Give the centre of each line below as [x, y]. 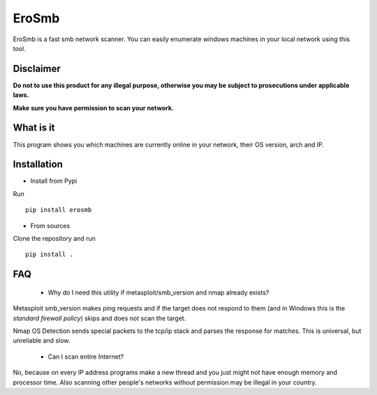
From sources [50, 225]
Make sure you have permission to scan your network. [94, 107]
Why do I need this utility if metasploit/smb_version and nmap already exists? [158, 292]
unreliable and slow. [42, 341]
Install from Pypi [54, 181]
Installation [38, 164]
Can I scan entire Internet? [86, 357]
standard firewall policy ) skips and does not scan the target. [99, 318]
